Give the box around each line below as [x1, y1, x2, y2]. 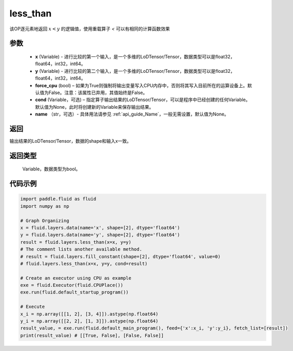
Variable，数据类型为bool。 [22, 166, 81, 172]
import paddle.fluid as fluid [20, 196, 96, 202]
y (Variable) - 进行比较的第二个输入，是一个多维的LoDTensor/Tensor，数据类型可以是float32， [35, 68, 236, 74]
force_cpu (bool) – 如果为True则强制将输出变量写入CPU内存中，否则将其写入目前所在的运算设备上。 [35, 82, 248, 88]
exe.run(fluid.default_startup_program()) [20, 289, 129, 295]
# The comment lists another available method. [20, 246, 142, 252]
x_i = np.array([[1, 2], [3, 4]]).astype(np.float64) [20, 311, 159, 317]
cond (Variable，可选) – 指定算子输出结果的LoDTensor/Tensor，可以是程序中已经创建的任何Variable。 [35, 96, 251, 103]
